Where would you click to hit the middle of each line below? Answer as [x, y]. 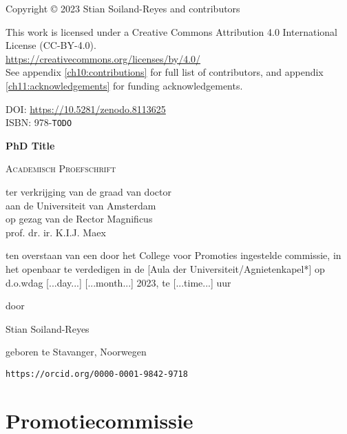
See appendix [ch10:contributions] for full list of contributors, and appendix [165, 72]
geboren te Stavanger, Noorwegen [76, 352]
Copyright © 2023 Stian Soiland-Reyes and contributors [123, 8]
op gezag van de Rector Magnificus [79, 219]
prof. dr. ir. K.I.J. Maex [56, 232]
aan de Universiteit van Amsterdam [81, 205]
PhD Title [30, 145]
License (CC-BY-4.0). [51, 45]
